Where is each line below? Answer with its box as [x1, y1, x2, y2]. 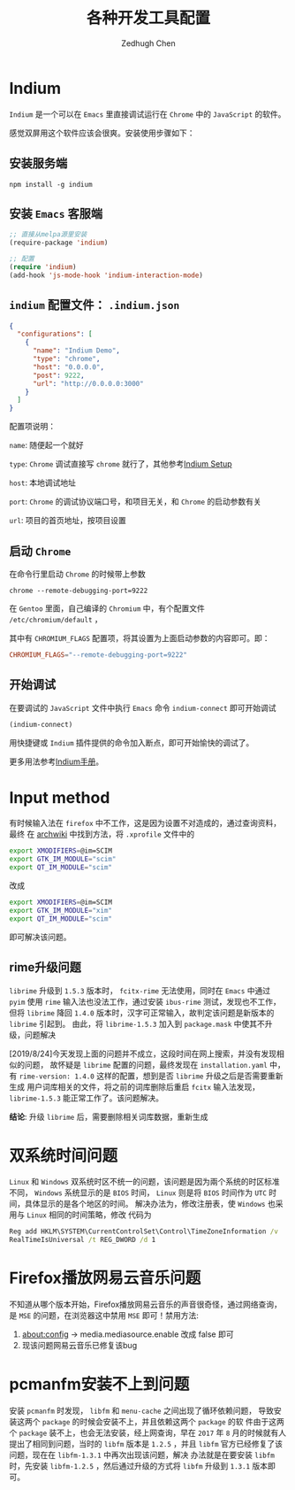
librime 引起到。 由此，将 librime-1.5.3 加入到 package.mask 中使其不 [9, 1018, 265, 1029]
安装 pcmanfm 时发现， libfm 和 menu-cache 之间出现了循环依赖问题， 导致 [9, 1405, 275, 1417]
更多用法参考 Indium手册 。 [9, 756, 104, 767]
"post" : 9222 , [32, 371, 86, 380]
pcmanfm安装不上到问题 [9, 1374, 190, 1394]
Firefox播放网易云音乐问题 [9, 1268, 201, 1288]
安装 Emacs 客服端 [9, 205, 103, 221]
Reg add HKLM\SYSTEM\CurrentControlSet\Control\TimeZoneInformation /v [9, 1227, 278, 1236]
